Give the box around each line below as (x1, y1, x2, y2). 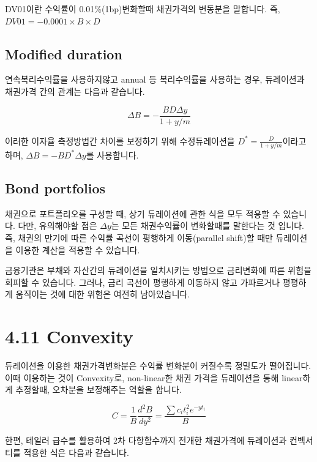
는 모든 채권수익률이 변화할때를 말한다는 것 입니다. (111, 219, 305, 232)
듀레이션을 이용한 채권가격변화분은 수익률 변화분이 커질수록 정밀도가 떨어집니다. (5, 359, 311, 372)
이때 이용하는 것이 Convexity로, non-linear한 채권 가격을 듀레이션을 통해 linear (5, 371, 303, 384)
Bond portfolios (5, 178, 106, 197)
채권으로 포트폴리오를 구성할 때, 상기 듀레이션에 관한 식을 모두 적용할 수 (5, 207, 280, 220)
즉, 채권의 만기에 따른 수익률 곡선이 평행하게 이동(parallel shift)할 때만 (5, 231, 273, 244)
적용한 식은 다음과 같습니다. (23, 445, 129, 458)
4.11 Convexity (5, 324, 133, 349)
